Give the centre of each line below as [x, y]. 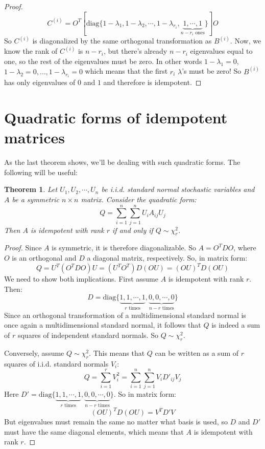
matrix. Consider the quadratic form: [139, 199]
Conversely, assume [34, 352]
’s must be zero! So [212, 71]
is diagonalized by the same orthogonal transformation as [122, 41]
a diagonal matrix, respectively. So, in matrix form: [167, 258]
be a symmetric [36, 199]
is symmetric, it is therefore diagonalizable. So [124, 248]
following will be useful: [41, 172]
